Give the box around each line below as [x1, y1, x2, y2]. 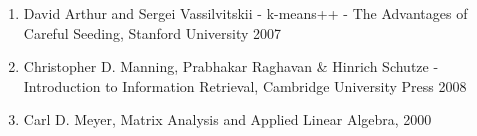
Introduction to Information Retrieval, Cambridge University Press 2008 [23, 75, 467, 96]
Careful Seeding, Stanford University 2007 [23, 22, 282, 43]
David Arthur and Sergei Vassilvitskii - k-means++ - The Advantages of [23, 3, 468, 23]
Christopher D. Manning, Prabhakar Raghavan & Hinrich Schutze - [23, 56, 439, 77]
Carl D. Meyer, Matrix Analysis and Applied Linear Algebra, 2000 [23, 109, 432, 130]
